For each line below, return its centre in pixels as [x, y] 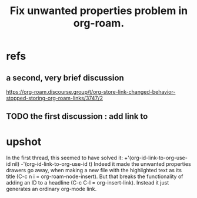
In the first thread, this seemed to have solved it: [65, 158]
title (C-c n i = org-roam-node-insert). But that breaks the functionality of [95, 176]
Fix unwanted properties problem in [99, 11]
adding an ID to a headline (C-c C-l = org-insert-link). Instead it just [88, 183]
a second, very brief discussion [65, 78]
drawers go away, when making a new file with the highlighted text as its [94, 170]
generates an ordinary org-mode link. [51, 189]
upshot [24, 141]
